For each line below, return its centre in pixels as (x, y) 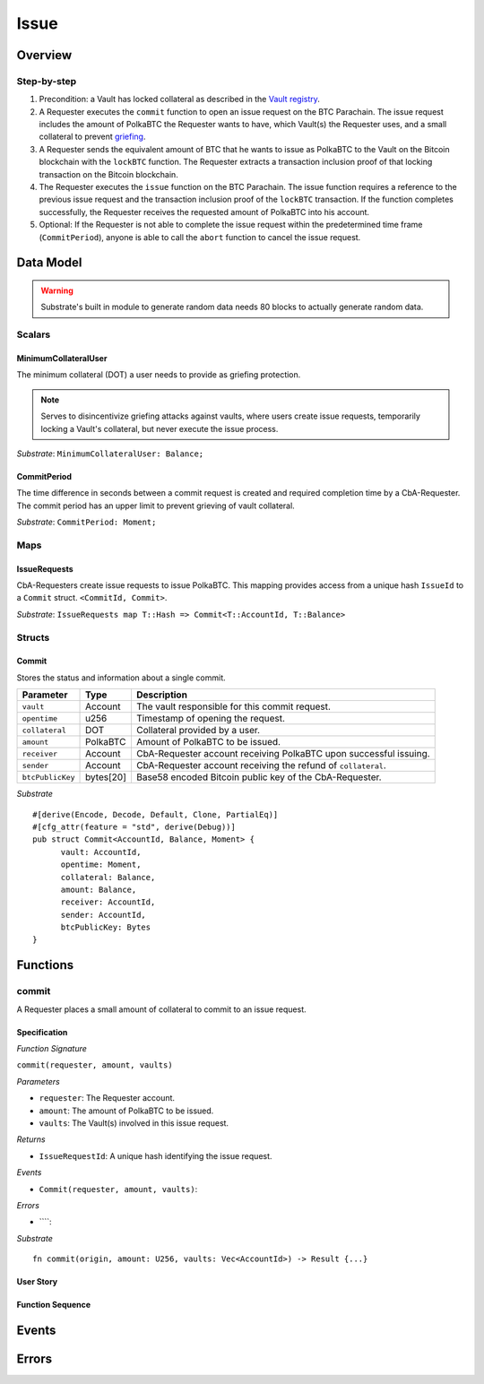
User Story (37, 1282)
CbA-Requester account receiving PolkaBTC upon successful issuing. (283, 754)
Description (162, 695)
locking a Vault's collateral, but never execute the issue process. (160, 428)
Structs (33, 637)
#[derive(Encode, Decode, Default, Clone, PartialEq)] (156, 814)
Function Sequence (54, 1305)
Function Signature (52, 1049)
